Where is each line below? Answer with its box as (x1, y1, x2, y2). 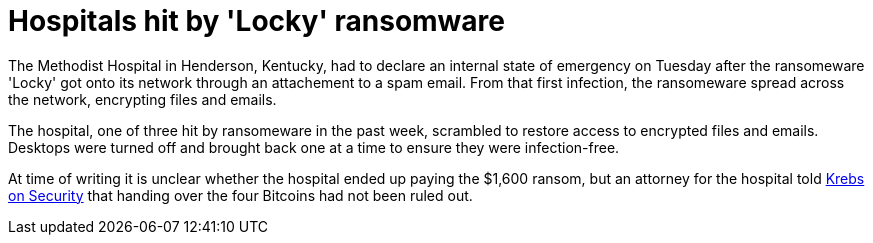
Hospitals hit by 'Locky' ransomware (8, 4, 505, 38)
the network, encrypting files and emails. (8, 90, 277, 108)
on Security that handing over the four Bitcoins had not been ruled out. (8, 186, 473, 204)
